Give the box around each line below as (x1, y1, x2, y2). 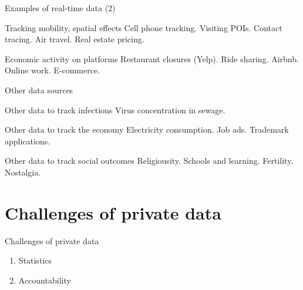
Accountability (18, 274, 71, 286)
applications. (5, 134, 51, 147)
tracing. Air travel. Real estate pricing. (5, 33, 144, 45)
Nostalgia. (5, 166, 41, 178)
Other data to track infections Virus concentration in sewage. (5, 103, 225, 116)
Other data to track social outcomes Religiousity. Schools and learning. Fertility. (5, 154, 294, 167)
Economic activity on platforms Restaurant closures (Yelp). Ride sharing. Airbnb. (5, 52, 299, 65)
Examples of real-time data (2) (5, 2, 116, 14)
